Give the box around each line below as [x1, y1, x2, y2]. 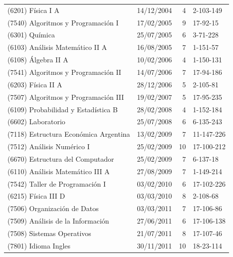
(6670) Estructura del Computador [7, 153, 114, 164]
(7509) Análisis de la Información [7, 216, 109, 226]
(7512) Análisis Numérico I [7, 141, 90, 152]
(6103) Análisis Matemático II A [7, 42, 107, 52]
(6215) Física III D [7, 191, 65, 201]
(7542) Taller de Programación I [7, 178, 106, 189]
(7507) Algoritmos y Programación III [7, 91, 124, 102]
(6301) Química [7, 29, 55, 40]
